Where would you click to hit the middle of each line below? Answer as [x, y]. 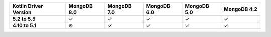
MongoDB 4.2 [241, 9]
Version [22, 12]
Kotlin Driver [28, 6]
